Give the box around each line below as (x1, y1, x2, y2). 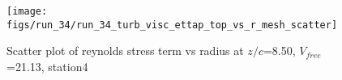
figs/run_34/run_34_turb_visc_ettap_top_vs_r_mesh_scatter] (6, 19, 338, 31)
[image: (6, 6, 48, 17)
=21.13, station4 (6, 57, 88, 74)
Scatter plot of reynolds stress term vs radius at (6, 42, 244, 59)
